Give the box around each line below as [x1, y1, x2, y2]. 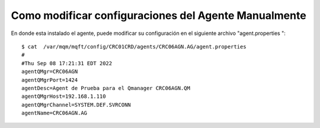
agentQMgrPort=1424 [21, 76, 78, 83]
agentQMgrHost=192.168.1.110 [21, 93, 106, 100]
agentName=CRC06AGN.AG [21, 110, 88, 117]
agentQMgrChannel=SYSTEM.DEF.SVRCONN [21, 101, 132, 108]
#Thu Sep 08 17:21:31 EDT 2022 [21, 60, 113, 66]
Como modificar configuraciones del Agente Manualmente [11, 9, 306, 22]
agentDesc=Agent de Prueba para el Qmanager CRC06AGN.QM [21, 85, 191, 91]
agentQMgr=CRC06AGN [21, 68, 78, 75]
